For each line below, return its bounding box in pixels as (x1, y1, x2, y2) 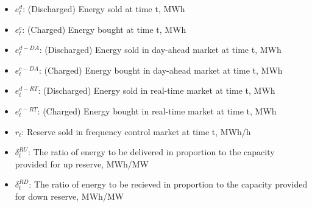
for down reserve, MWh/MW (15, 189, 124, 202)
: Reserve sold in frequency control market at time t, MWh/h (21, 125, 251, 138)
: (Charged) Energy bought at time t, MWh (22, 23, 186, 35)
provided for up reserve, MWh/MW (15, 157, 149, 170)
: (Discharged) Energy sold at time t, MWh (23, 2, 185, 15)
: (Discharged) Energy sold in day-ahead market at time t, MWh (39, 43, 282, 56)
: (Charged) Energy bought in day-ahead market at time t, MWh (38, 63, 283, 76)
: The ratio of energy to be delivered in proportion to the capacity (27, 146, 275, 158)
